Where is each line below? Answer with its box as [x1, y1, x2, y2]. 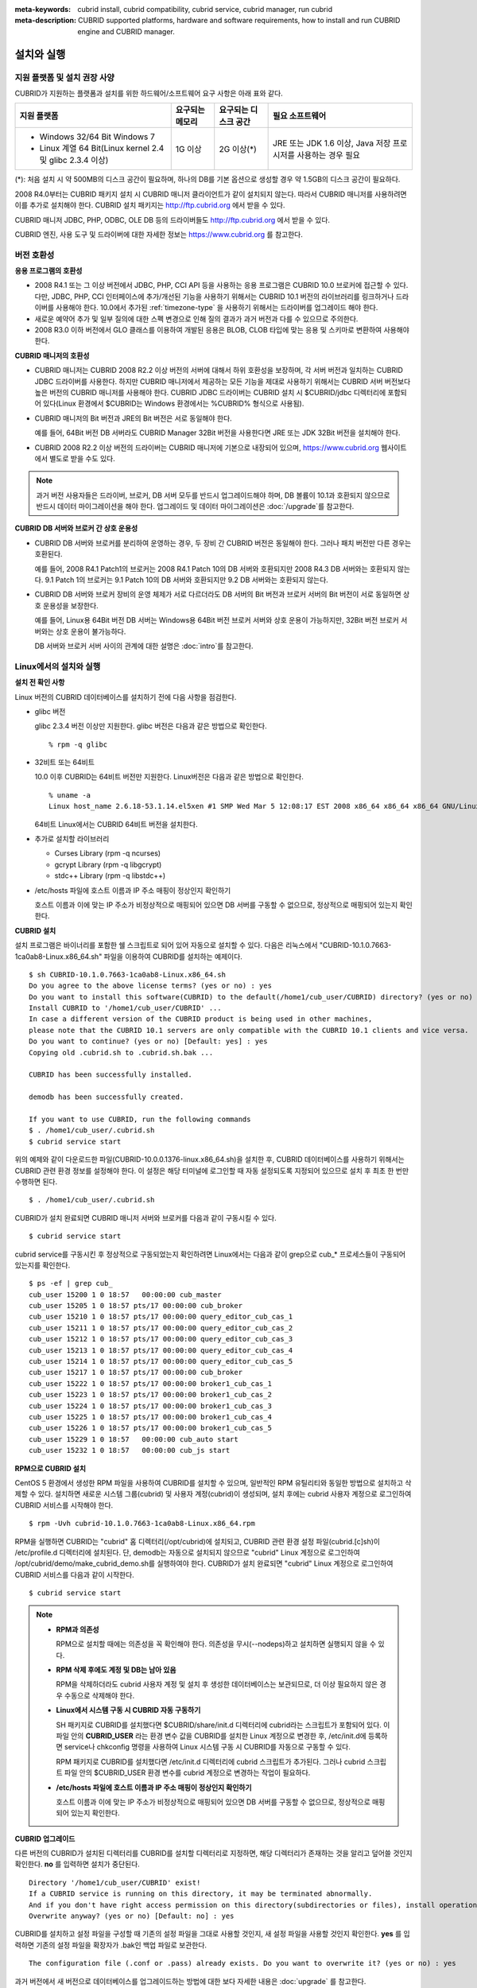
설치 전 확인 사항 [14, 678, 65, 687]
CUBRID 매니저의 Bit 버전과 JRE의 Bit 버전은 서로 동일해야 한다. [34, 414, 232, 423]
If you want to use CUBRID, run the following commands [29, 1115, 251, 1124]
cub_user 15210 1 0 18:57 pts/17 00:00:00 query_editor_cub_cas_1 [29, 1312, 293, 1322]
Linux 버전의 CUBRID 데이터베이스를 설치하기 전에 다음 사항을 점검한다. [14, 692, 237, 701]
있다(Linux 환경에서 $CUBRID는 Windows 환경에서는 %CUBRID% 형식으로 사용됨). [42, 398, 304, 409]
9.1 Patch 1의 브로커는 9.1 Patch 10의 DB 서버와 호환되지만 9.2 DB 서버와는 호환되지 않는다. [45, 575, 329, 584]
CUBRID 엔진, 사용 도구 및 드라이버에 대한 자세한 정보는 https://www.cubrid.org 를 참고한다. [14, 229, 304, 239]
